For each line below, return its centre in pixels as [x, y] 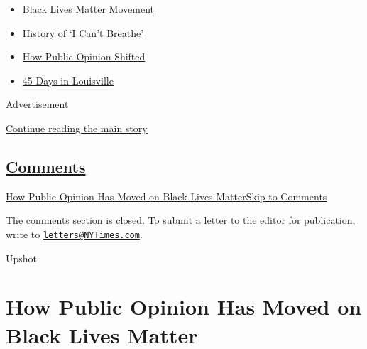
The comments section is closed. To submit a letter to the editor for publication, [181, 220]
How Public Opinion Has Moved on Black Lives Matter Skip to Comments [166, 196]
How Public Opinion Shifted [84, 57]
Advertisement [37, 104]
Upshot [22, 258]
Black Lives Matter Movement [88, 9]
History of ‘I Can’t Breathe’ [83, 32]
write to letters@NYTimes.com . [74, 233]
